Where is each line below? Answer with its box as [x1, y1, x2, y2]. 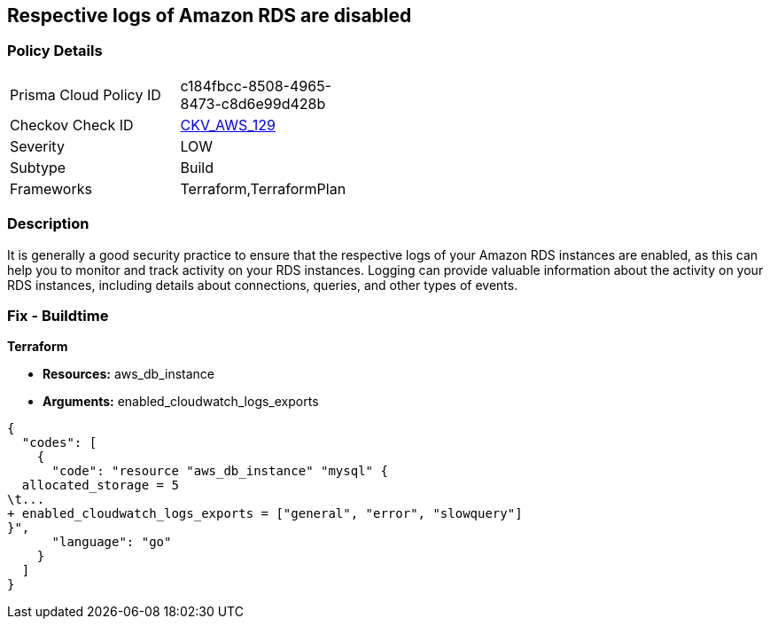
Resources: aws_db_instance [43, 366, 214, 382]
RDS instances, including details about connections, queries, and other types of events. [7, 277, 518, 293]
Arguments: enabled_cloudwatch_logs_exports [43, 394, 319, 410]
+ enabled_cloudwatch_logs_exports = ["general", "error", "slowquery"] [7, 506, 523, 521]
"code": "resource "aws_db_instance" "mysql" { [51, 464, 388, 479]
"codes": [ [21, 435, 97, 450]
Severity [10, 137, 65, 155]
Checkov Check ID [10, 115, 134, 134]
